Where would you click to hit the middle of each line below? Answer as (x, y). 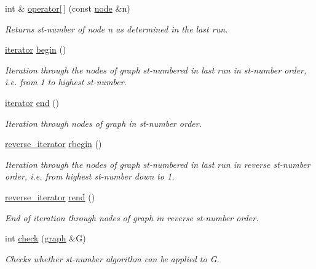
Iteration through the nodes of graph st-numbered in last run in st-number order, (156, 70)
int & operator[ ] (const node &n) (68, 8)
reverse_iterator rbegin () (53, 144)
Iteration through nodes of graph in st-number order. (103, 123)
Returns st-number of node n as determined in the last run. (117, 28)
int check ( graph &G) (45, 238)
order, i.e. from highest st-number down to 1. (90, 176)
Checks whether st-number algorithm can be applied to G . (112, 258)
